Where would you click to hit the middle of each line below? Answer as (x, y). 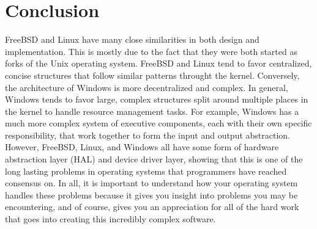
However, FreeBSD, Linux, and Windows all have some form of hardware (142, 147)
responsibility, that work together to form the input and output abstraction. (148, 135)
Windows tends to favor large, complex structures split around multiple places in (157, 99)
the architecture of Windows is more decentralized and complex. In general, (147, 87)
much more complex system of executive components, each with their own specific (158, 123)
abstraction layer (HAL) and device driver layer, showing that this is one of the (154, 159)
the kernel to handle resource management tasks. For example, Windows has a (152, 111)
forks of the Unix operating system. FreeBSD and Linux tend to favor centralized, (158, 63)
